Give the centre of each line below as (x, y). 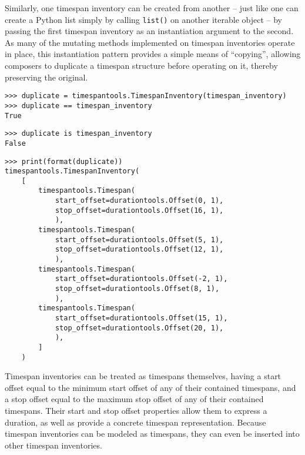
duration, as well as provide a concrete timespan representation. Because (135, 422)
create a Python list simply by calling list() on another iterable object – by (143, 19)
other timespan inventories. (53, 445)
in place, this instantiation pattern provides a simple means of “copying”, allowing (153, 54)
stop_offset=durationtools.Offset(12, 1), (139, 250)
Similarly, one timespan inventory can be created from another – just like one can (152, 8)
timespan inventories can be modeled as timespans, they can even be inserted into (152, 434)
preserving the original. (46, 77)
